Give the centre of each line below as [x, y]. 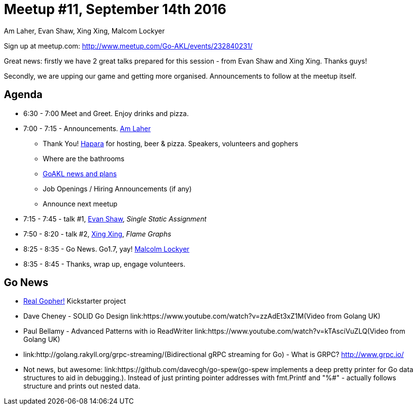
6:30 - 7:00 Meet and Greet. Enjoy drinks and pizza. [106, 113]
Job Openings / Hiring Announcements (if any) [117, 188]
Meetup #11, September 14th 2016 [115, 9]
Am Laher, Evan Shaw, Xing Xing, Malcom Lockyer [84, 31]
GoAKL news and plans [80, 173]
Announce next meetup [80, 204]
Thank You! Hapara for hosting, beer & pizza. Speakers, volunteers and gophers [171, 143]
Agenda [23, 95]
